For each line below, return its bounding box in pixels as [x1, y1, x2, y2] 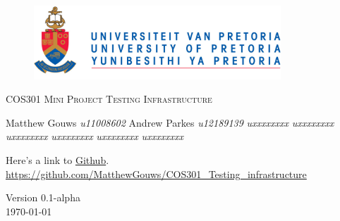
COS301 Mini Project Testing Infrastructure [6, 91, 212, 106]
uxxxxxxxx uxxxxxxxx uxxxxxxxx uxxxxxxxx [6, 129, 184, 144]
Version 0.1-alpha [6, 190, 80, 205]
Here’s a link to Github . [6, 152, 109, 167]
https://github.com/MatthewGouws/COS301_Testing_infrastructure [6, 166, 307, 181]
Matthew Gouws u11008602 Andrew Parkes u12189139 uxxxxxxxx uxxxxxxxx [6, 115, 334, 130]
